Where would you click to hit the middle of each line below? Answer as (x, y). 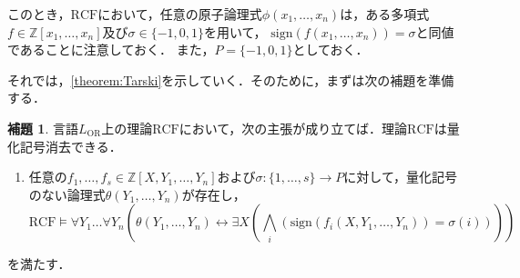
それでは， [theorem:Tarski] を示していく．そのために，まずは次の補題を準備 (231, 79)
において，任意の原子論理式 (180, 14)
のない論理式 (67, 194)
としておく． (331, 50)
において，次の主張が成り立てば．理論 (293, 128)
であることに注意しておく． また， (111, 50)
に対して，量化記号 (400, 177)
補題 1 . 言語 (43, 128)
